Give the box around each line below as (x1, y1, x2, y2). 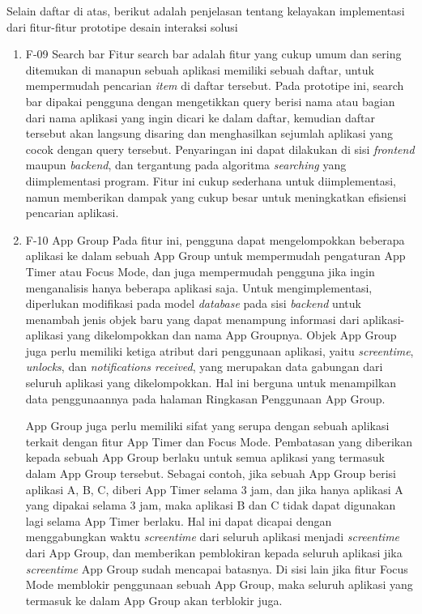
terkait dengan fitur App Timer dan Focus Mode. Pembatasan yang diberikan (25, 433, 412, 450)
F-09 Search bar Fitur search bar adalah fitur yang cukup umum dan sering (25, 45, 402, 62)
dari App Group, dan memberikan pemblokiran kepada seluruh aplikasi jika (25, 544, 403, 561)
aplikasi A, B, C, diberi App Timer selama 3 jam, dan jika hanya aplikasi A (25, 480, 403, 497)
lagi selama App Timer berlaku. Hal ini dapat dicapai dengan (25, 512, 332, 529)
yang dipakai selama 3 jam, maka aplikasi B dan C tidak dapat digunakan (25, 497, 396, 514)
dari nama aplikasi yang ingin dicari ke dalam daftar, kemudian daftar (25, 109, 375, 126)
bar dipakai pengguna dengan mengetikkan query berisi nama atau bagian (25, 92, 395, 109)
